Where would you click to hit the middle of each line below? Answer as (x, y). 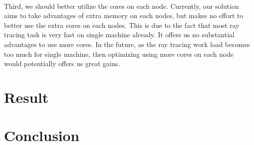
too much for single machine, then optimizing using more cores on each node (119, 54)
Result (26, 97)
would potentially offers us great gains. (62, 63)
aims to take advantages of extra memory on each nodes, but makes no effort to (124, 15)
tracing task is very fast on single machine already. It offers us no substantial (119, 35)
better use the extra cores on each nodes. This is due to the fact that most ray (122, 25)
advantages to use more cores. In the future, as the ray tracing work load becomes (127, 44)
